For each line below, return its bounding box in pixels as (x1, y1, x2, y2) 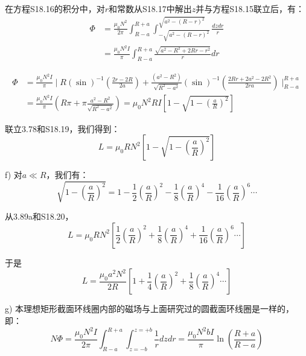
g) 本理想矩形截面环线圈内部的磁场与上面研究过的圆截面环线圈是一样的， (5, 302, 295, 315)
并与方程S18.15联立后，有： (196, 2, 304, 14)
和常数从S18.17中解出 (109, 2, 192, 14)
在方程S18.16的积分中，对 (5, 2, 105, 14)
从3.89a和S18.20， (5, 210, 74, 223)
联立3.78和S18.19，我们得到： (5, 122, 120, 135)
